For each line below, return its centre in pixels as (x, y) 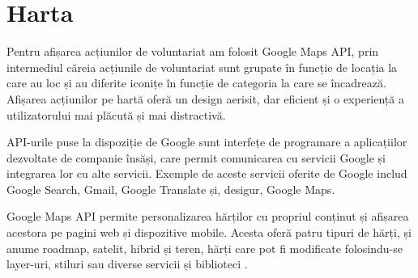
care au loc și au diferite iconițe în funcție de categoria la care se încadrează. (196, 83)
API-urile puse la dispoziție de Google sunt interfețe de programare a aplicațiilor (207, 142)
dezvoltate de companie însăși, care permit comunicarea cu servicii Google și (196, 157)
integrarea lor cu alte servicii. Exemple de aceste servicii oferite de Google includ (207, 173)
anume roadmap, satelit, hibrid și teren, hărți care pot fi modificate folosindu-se (205, 248)
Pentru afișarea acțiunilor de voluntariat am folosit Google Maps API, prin (193, 51)
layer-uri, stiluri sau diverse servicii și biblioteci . (127, 264)
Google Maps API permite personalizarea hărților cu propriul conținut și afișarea (208, 216)
